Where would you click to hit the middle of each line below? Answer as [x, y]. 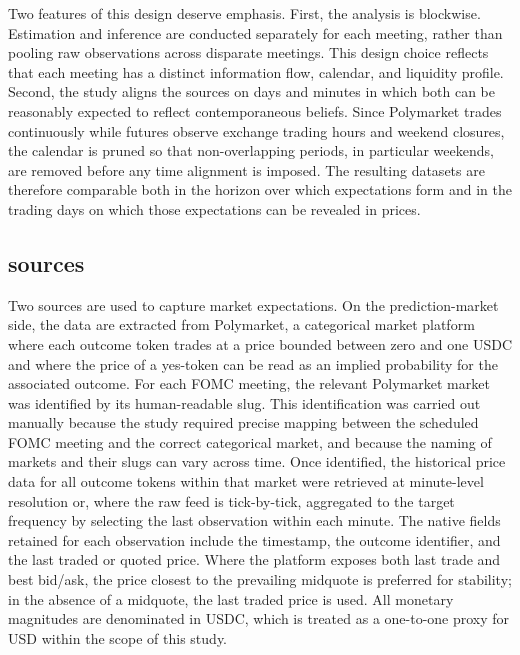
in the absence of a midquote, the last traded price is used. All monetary [231, 598]
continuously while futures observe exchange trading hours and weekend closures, [256, 130]
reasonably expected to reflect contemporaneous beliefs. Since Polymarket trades [255, 110]
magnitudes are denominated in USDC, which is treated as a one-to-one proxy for [259, 618]
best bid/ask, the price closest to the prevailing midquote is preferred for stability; [260, 579]
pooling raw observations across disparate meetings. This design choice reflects [248, 52]
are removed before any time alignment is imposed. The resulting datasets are [246, 169]
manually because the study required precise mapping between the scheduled [243, 422]
